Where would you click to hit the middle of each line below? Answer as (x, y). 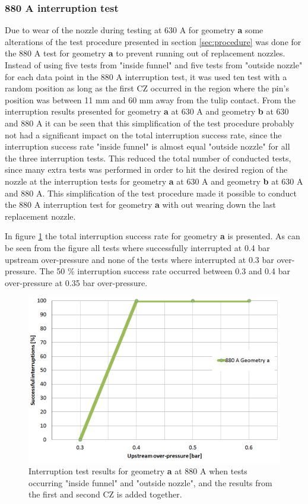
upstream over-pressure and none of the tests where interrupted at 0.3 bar (139, 259)
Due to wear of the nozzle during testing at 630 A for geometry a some (134, 30)
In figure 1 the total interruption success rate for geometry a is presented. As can (153, 236)
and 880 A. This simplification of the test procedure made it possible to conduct (151, 193)
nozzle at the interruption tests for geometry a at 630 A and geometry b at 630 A (154, 181)
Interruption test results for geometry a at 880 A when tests (138, 471)
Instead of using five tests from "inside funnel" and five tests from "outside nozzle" (154, 65)
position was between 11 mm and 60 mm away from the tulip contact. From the (150, 99)
